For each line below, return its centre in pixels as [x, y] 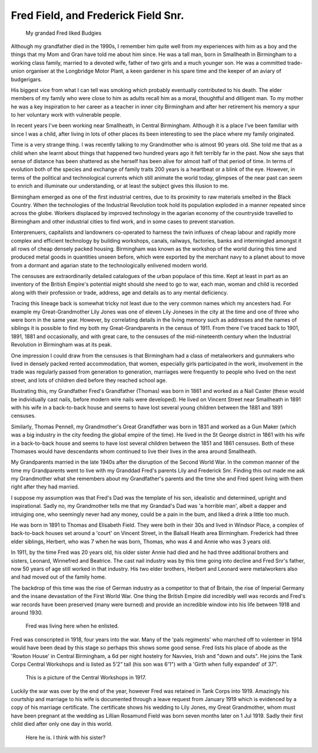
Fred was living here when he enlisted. [72, 626]
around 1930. [27, 612]
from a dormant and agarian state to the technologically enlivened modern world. [110, 265]
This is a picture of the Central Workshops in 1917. [86, 678]
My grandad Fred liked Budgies [64, 33]
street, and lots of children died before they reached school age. [89, 380]
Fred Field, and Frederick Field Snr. [98, 15]
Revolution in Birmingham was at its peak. [62, 345]
